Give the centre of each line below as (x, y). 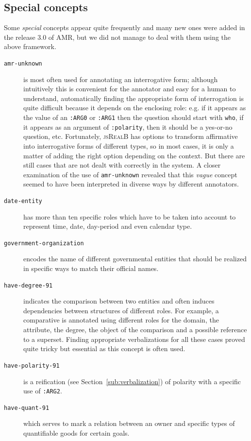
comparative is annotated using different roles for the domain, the (121, 320)
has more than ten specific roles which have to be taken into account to (130, 216)
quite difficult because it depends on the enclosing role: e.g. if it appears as (135, 108)
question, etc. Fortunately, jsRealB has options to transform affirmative (131, 136)
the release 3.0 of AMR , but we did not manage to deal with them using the (117, 37)
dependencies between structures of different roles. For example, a (121, 310)
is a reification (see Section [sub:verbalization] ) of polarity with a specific (132, 381)
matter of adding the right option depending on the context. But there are (134, 155)
